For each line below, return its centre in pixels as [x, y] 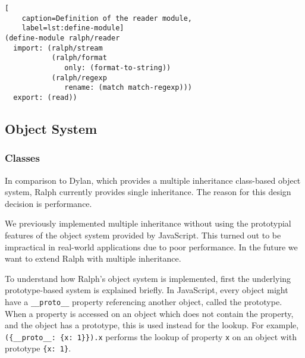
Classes [22, 158]
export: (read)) [45, 97]
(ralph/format [79, 58]
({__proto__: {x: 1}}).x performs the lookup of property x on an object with [151, 336]
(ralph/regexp [79, 78]
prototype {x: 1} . [38, 348]
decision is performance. [48, 203]
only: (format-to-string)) [118, 67]
